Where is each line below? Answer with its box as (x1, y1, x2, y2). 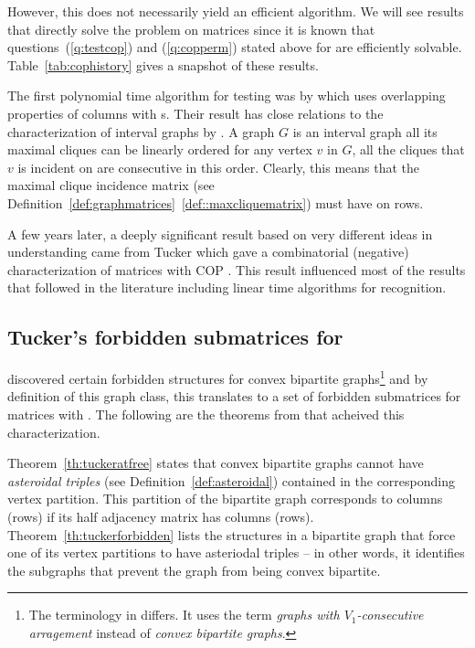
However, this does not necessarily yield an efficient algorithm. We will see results (7, 2, 464, 20)
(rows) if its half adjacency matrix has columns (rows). (7, 506, 314, 526)
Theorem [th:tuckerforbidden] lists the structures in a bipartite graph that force (7, 525, 456, 544)
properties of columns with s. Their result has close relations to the (7, 103, 384, 122)
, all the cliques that (352, 140, 465, 159)
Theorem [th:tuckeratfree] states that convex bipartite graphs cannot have (7, 453, 424, 473)
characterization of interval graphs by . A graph (7, 122, 275, 141)
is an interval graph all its (292, 122, 438, 141)
